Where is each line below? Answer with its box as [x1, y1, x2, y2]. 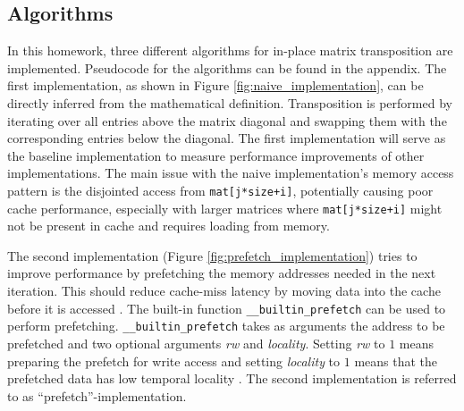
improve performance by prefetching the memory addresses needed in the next [7, 264, 436, 282]
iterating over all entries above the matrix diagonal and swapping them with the [7, 111, 447, 130]
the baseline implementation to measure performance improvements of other [7, 146, 425, 164]
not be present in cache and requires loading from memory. [7, 216, 330, 235]
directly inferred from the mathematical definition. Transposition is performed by [7, 93, 452, 112]
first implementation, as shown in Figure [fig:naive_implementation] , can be [7, 76, 424, 95]
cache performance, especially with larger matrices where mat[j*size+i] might [7, 198, 443, 217]
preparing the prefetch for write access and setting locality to [7, 351, 341, 370]
